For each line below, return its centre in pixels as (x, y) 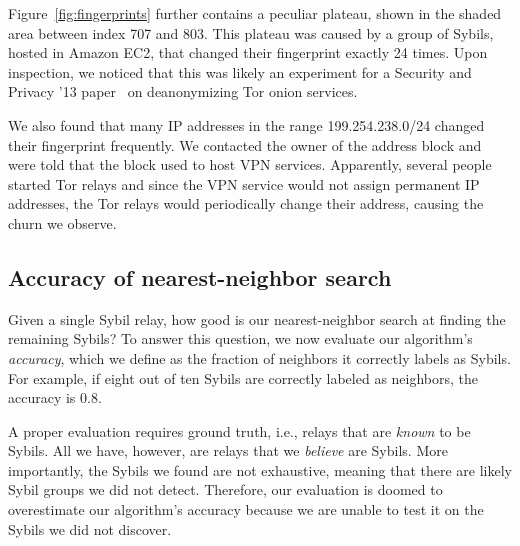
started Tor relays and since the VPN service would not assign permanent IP (244, 183)
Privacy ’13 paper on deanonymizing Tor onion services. (183, 91)
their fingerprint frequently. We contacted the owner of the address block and (245, 144)
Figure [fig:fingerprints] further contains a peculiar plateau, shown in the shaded (255, 13)
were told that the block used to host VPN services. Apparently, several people (250, 164)
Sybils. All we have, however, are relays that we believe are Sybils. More (228, 450)
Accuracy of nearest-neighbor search (200, 276)
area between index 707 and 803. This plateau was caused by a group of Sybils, (251, 32)
